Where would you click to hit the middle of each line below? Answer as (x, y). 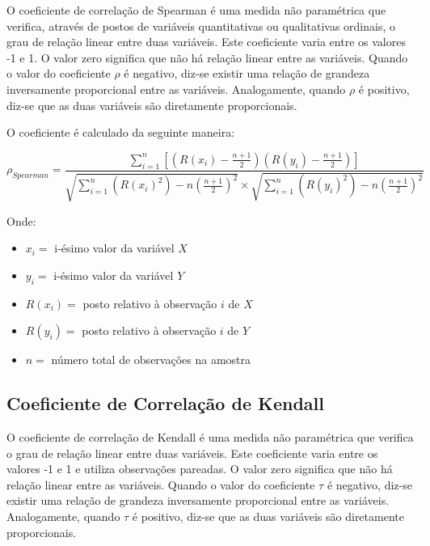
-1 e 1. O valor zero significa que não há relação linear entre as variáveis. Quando (207, 57)
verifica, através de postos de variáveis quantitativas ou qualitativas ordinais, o (201, 25)
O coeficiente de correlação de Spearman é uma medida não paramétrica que (196, 10)
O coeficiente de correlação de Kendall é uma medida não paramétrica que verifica (210, 437)
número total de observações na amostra (151, 360)
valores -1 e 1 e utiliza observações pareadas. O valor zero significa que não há (200, 469)
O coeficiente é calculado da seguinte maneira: (121, 132)
